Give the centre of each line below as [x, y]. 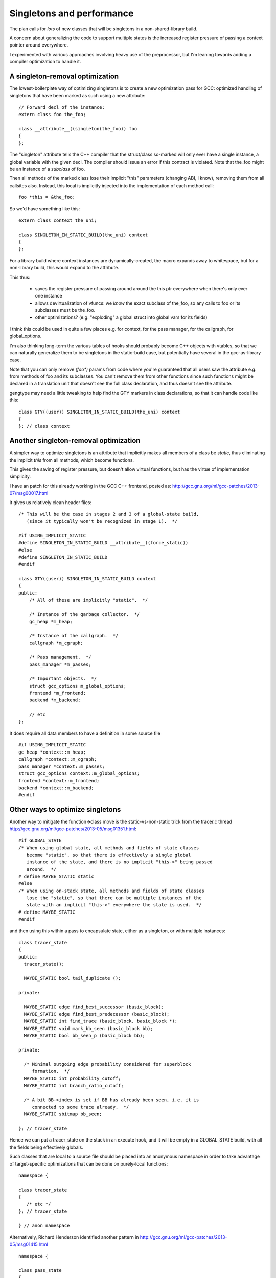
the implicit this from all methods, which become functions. [72, 460]
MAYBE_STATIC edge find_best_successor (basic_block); [94, 1007]
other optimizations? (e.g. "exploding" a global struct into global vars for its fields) [121, 317]
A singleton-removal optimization [64, 76]
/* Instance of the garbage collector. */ [84, 614]
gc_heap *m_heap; [51, 622]
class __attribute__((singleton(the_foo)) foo [78, 129]
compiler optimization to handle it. [45, 62]
